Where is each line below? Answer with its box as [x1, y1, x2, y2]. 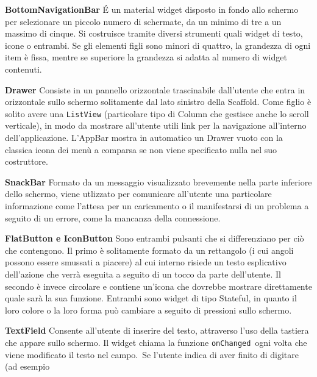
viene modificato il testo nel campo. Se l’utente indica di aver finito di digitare [5, 348, 299, 361]
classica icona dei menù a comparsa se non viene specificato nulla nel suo [5, 143, 277, 156]
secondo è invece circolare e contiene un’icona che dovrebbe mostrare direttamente [5, 279, 312, 292]
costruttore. [5, 155, 48, 168]
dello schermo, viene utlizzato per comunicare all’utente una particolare [5, 187, 272, 200]
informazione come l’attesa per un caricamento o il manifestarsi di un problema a [5, 199, 309, 212]
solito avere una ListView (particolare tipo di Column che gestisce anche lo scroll [5, 107, 309, 120]
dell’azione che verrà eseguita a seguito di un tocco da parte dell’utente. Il [5, 267, 281, 280]
